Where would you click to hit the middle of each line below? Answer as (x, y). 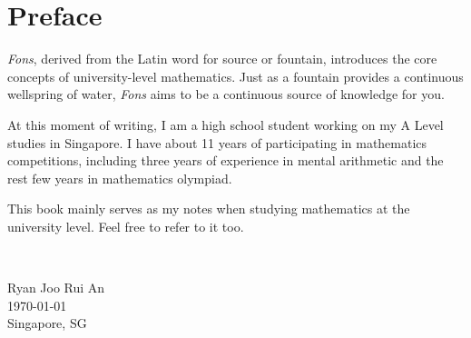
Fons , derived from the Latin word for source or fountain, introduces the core (222, 59)
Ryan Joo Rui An (56, 288)
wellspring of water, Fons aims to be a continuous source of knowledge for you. (226, 94)
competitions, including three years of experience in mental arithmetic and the (226, 160)
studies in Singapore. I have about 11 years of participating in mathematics (217, 142)
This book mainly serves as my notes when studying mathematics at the (209, 209)
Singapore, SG (47, 323)
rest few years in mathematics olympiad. (120, 178)
